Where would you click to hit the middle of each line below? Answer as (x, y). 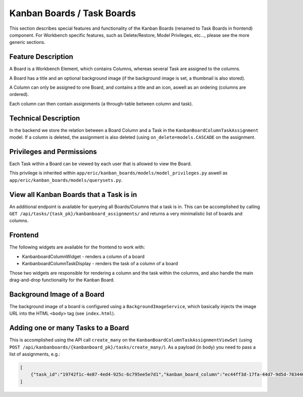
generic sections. (27, 42)
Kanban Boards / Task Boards (73, 13)
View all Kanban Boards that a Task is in (73, 194)
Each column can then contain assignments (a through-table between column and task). (101, 104)
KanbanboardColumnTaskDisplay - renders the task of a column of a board (100, 264)
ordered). (19, 94)
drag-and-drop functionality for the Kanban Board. (62, 280)
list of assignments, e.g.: (35, 354)
